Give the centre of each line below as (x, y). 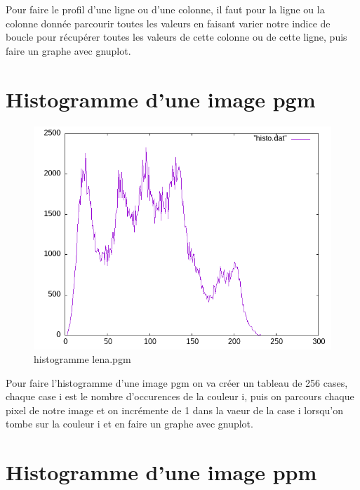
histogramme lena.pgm (82, 359)
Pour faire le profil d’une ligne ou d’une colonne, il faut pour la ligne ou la (165, 9)
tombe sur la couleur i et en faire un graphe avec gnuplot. (129, 424)
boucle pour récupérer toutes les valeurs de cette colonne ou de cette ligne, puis (176, 37)
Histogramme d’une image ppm (161, 472)
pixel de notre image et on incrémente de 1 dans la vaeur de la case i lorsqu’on (174, 410)
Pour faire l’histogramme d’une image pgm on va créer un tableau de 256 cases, (177, 382)
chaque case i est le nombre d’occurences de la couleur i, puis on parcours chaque (180, 396)
